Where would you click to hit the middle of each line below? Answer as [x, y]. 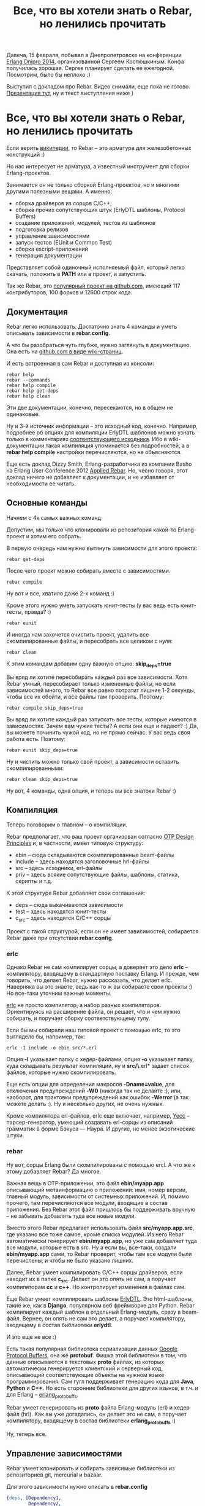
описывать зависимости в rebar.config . [58, 333]
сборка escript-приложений [52, 249]
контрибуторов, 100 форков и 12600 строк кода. [69, 292]
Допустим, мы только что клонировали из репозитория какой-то [91, 530]
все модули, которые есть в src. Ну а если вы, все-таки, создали [91, 1247]
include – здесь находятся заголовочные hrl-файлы [82, 861]
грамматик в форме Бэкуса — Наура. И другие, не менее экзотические [101, 1129]
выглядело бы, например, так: [46, 1037]
